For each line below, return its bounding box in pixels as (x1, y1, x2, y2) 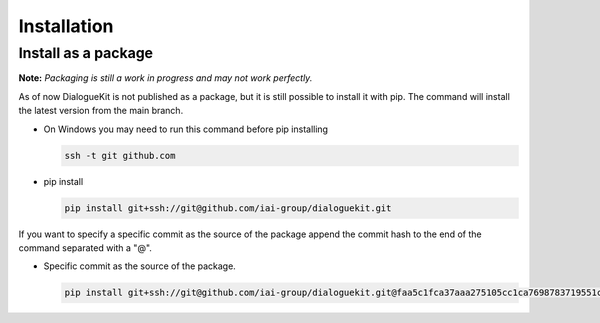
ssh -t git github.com (64, 150, 176, 161)
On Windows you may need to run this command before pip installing (43, 123, 329, 135)
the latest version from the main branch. (18, 105, 184, 117)
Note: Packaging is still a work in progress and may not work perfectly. (18, 72, 313, 84)
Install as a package (18, 44, 154, 62)
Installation (18, 15, 114, 37)
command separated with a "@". (18, 241, 152, 254)
